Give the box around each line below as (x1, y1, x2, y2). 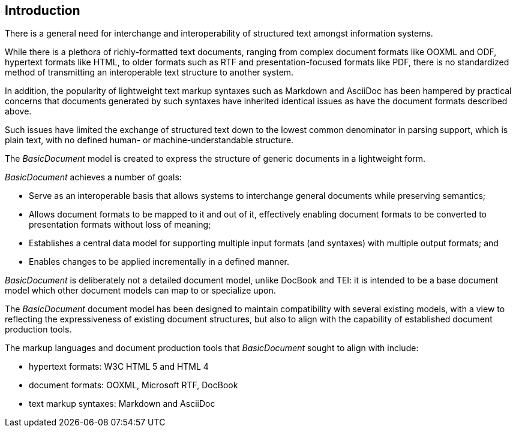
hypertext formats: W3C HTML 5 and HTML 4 (29, 361, 209, 372)
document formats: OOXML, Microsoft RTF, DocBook (29, 380, 238, 391)
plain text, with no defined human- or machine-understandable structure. (5, 135, 294, 146)
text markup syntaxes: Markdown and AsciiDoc (29, 398, 215, 409)
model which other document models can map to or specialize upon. (5, 285, 276, 296)
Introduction (5, 3, 80, 18)
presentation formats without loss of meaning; (29, 219, 211, 230)
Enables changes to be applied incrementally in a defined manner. (29, 256, 290, 267)
